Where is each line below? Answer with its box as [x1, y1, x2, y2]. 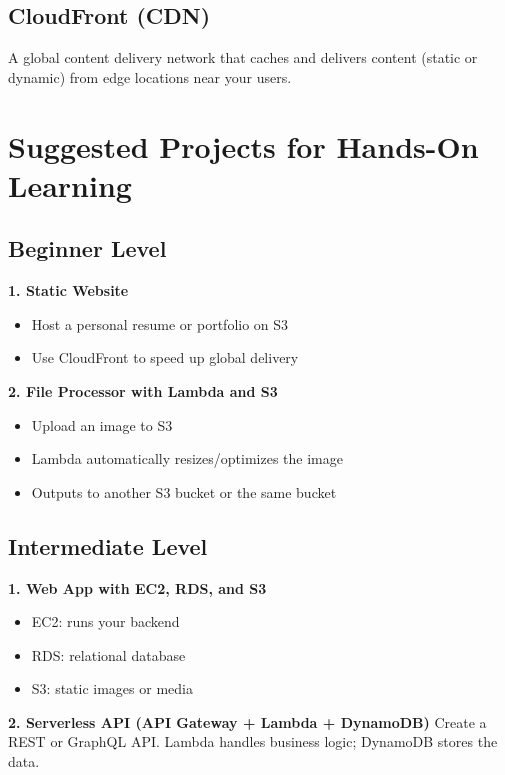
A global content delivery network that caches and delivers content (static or [8, 47, 478, 68]
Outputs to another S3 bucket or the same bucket [31, 481, 337, 502]
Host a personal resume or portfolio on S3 [31, 313, 289, 334]
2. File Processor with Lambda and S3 [8, 380, 278, 401]
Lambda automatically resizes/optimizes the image [31, 448, 343, 469]
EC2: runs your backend [31, 611, 180, 632]
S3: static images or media [31, 678, 193, 699]
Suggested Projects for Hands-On [8, 125, 479, 166]
